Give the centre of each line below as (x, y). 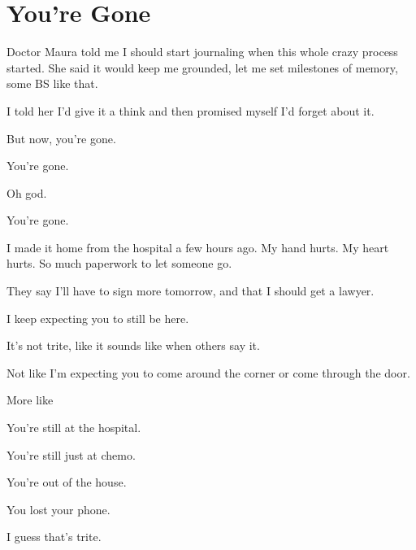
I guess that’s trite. (54, 537)
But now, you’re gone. (61, 138)
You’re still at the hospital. (74, 428)
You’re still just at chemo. (71, 454)
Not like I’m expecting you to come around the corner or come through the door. (208, 372)
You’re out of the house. (67, 482)
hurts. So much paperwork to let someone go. (119, 263)
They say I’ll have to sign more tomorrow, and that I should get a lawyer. (191, 291)
